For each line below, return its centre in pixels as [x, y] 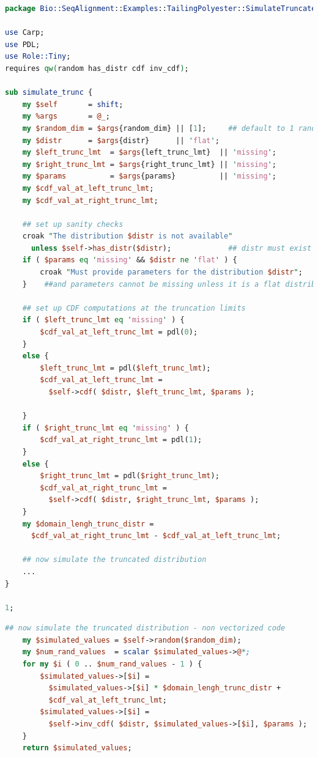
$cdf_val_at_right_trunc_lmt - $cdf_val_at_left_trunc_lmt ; [156, 536]
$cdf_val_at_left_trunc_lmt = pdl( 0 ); [119, 332]
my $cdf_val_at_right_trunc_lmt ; [90, 200]
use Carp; [25, 33]
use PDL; [23, 44]
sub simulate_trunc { [49, 93]
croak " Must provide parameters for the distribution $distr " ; [171, 272]
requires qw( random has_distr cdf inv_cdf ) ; [97, 68]
